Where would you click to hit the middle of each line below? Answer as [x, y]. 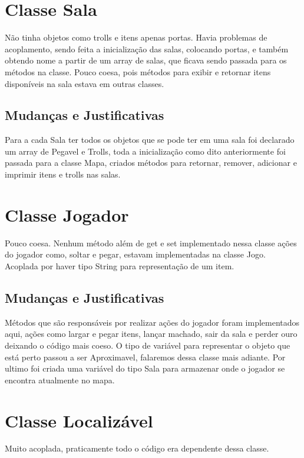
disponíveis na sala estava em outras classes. [85, 83]
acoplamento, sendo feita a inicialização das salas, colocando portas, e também [147, 49]
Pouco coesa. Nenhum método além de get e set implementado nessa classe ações [151, 243]
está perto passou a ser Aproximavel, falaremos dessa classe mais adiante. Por [145, 357]
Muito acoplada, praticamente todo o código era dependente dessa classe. [137, 448]
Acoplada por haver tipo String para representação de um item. [120, 265]
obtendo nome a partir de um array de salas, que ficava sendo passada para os [146, 60]
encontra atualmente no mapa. [60, 380]
